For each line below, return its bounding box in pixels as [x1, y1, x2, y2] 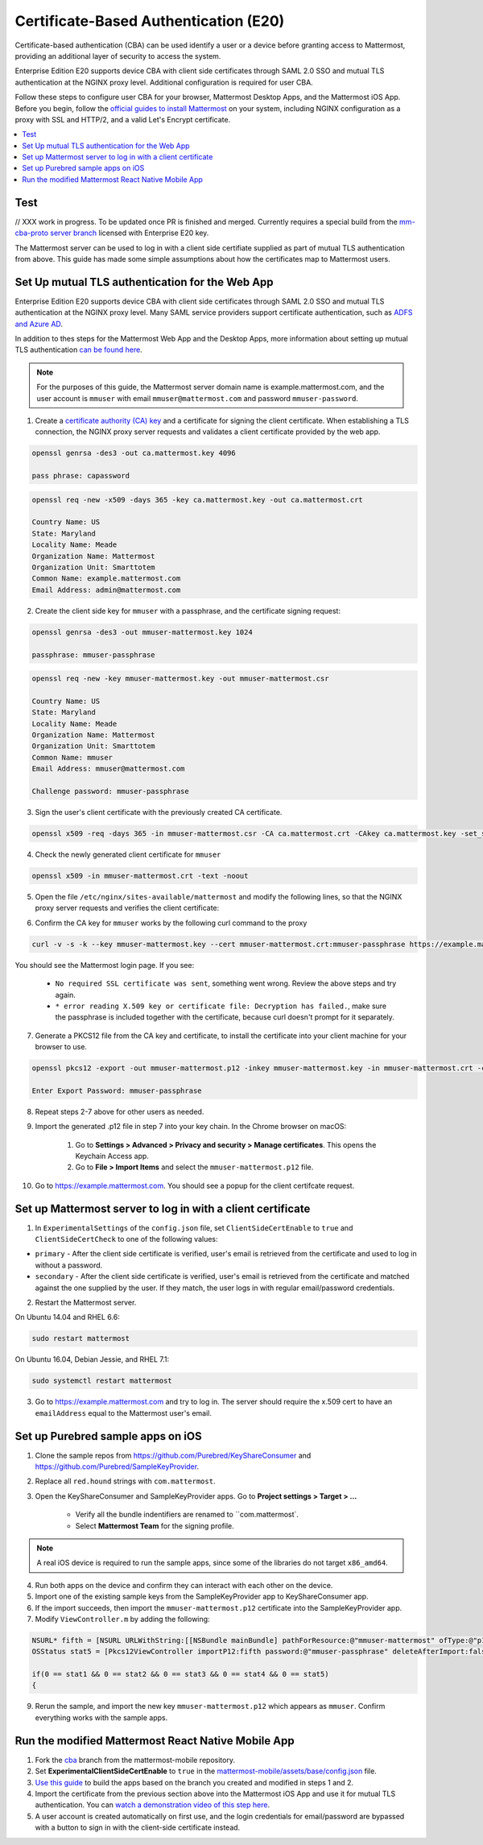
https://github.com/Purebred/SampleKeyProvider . [35, 1462, 200, 1471]
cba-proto [14, 228, 48, 238]
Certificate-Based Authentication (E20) [14, 12, 285, 30]
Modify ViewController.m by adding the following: [35, 1614, 210, 1624]
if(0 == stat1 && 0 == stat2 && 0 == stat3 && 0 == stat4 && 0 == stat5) [31, 1669, 329, 1679]
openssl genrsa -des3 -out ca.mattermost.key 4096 [31, 449, 237, 458]
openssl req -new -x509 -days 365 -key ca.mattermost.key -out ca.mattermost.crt [31, 495, 364, 504]
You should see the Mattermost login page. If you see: [14, 960, 195, 970]
